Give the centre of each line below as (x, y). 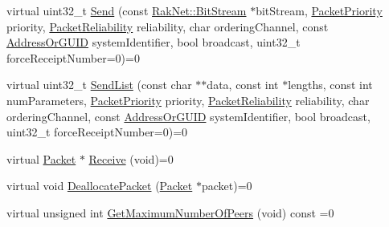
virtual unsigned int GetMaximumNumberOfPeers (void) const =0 (170, 212)
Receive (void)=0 (131, 158)
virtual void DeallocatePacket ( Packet (100, 186)
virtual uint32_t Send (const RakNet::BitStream (127, 10)
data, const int (243, 85)
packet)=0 (227, 186)
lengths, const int (330, 85)
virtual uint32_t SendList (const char (99, 85)
